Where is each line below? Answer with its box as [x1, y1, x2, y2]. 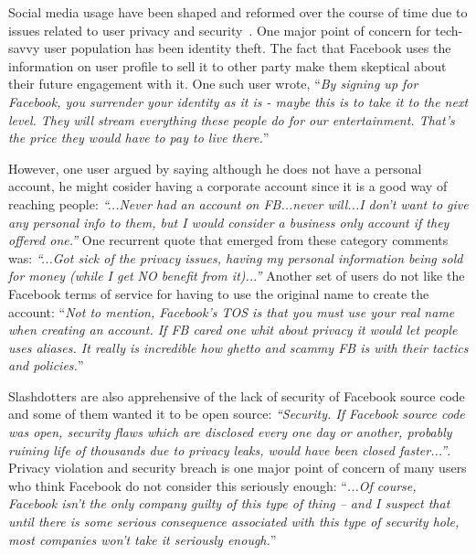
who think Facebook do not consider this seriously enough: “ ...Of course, [8, 475, 417, 495]
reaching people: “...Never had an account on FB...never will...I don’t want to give [8, 194, 469, 213]
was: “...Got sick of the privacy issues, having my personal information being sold [8, 248, 463, 267]
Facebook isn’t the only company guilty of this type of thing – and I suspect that [8, 494, 450, 513]
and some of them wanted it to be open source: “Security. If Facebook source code [8, 404, 465, 423]
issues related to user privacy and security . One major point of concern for [8, 20, 431, 39]
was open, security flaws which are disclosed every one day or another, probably [8, 422, 452, 442]
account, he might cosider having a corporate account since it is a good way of [8, 176, 448, 196]
